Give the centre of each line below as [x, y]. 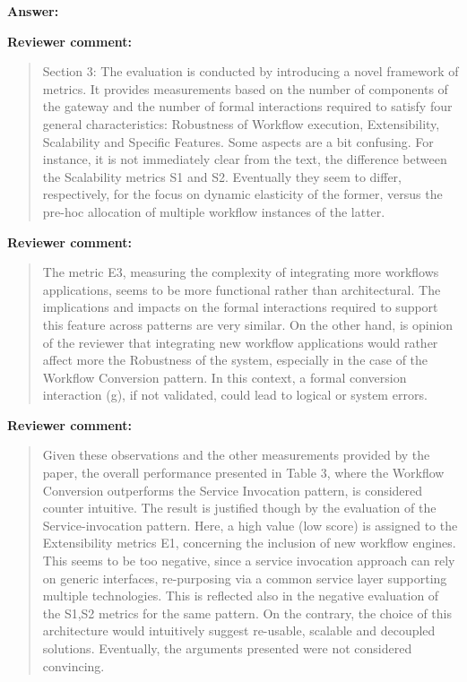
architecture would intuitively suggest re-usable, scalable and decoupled [239, 630]
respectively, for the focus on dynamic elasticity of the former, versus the [242, 194]
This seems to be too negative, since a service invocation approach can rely [249, 561]
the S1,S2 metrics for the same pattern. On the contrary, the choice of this [247, 613]
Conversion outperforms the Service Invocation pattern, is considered [233, 490]
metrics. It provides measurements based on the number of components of [245, 88]
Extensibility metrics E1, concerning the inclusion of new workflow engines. [249, 543]
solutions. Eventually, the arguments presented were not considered [227, 648]
